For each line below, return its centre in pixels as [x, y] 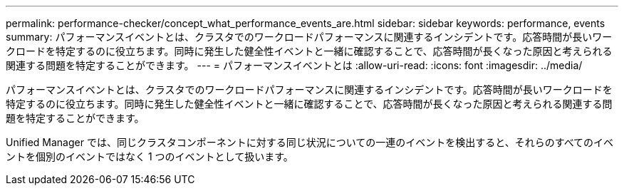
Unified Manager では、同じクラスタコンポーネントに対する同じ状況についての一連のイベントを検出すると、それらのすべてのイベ [310, 142]
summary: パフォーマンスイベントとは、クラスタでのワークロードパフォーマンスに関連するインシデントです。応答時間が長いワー [309, 37]
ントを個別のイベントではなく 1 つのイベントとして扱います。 [150, 156]
